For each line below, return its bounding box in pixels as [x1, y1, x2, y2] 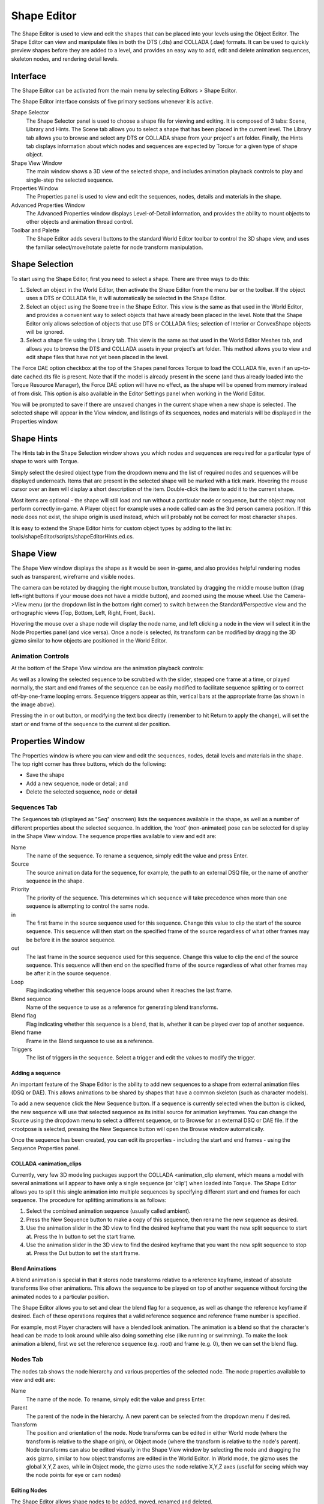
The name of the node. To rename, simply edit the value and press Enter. [26, 1396, 206, 1403]
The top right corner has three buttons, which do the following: [11, 760, 167, 768]
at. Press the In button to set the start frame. [26, 1233, 136, 1240]
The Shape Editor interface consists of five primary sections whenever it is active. [11, 98, 214, 105]
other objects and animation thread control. [26, 218, 133, 226]
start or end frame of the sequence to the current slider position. [11, 720, 171, 727]
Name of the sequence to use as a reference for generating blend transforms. [26, 1003, 218, 1011]
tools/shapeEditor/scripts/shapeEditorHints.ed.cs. [11, 533, 134, 540]
